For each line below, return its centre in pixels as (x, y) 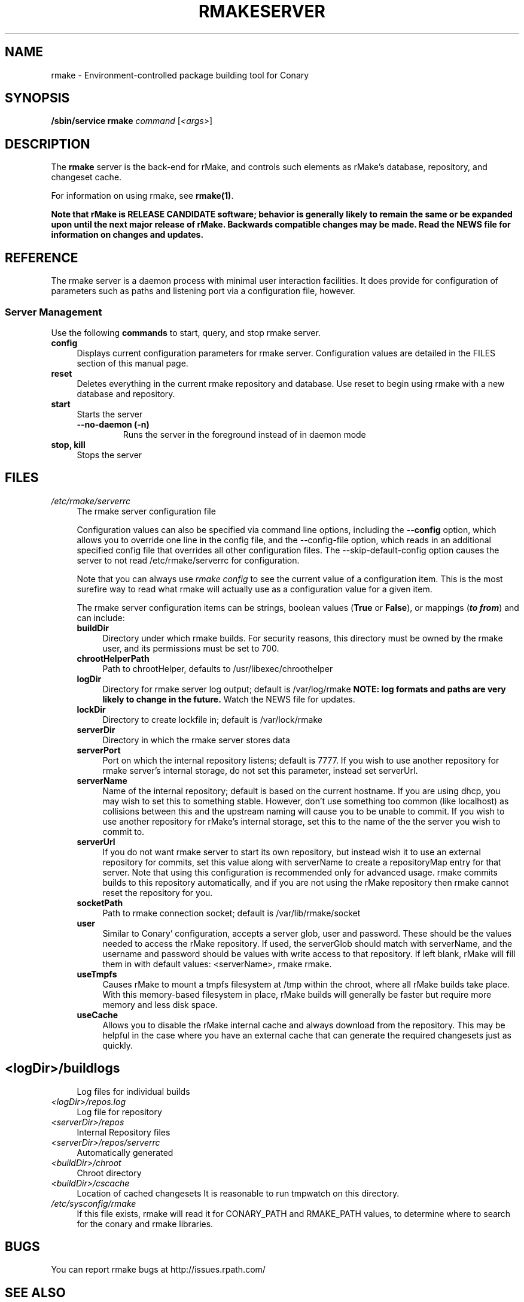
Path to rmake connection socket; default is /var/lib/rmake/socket (231, 913)
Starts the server (110, 414)
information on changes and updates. (127, 235)
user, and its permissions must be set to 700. (191, 648)
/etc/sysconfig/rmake (94, 1203)
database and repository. (126, 393)
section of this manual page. (132, 363)
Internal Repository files (124, 1132)
